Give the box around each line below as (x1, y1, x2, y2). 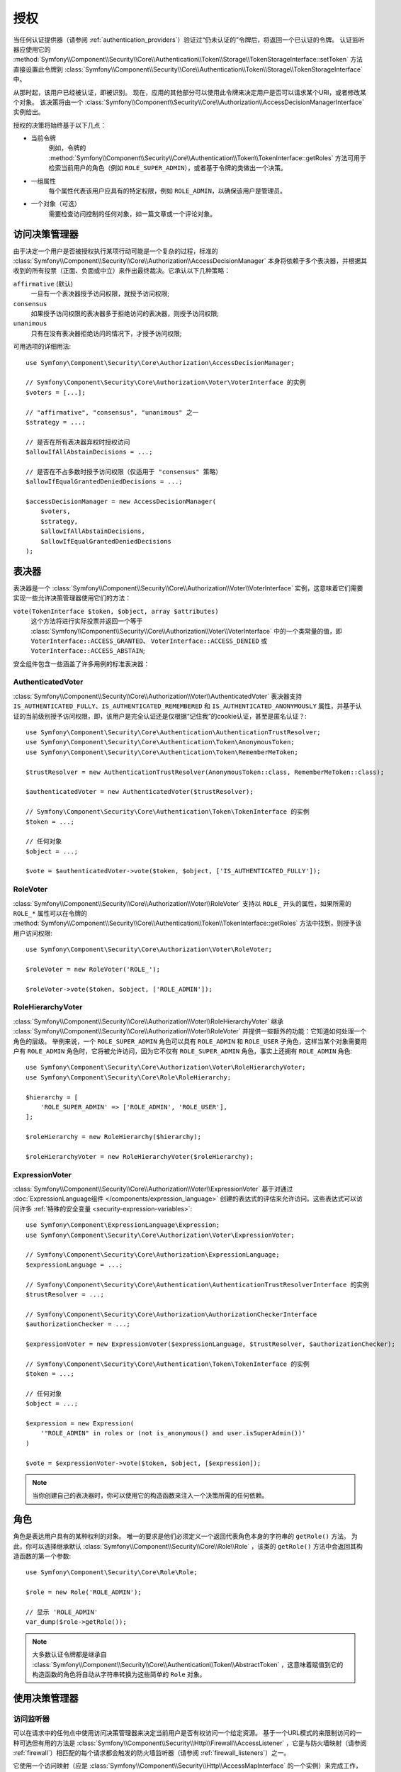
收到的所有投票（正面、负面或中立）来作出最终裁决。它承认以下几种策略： (13, 267, 230, 275)
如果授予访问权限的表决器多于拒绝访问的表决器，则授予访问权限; (30, 309, 220, 318)
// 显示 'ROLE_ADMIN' (26, 1608, 98, 1616)
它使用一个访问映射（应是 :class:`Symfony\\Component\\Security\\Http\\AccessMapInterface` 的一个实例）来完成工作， (13, 1761, 362, 1770)
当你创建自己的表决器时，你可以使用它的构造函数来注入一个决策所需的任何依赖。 (32, 1491, 269, 1500)
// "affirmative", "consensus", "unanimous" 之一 (26, 408, 199, 416)
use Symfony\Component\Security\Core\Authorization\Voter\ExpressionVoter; (26, 1230, 295, 1239)
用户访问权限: (13, 929, 53, 937)
